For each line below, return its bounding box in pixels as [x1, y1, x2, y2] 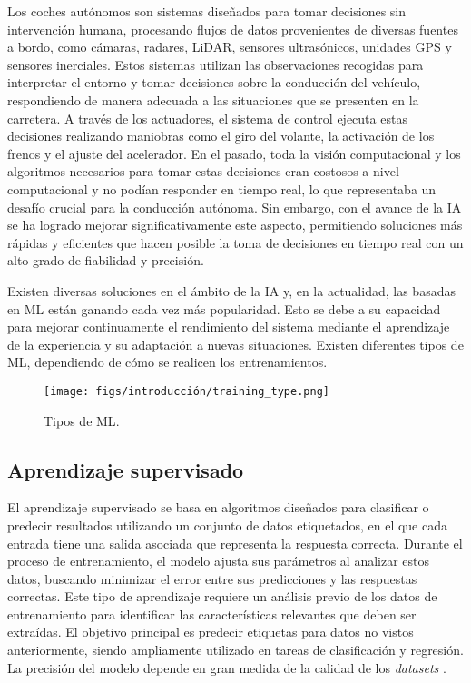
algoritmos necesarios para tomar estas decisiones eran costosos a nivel [7, 162, 399, 181]
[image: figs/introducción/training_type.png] [44, 384, 329, 398]
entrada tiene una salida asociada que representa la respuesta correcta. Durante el [7, 533, 463, 552]
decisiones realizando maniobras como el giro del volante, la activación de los [7, 126, 435, 145]
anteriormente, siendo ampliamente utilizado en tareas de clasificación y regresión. [7, 640, 464, 659]
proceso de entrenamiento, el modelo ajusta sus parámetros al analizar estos [7, 551, 430, 570]
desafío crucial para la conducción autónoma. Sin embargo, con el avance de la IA [7, 197, 462, 216]
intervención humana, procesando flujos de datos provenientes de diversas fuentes [7, 19, 458, 38]
